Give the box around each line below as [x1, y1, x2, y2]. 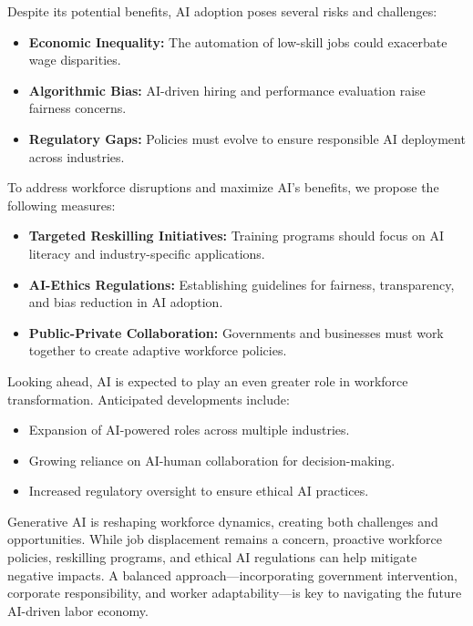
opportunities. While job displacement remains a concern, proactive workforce [7, 529, 442, 549]
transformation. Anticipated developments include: [7, 389, 290, 408]
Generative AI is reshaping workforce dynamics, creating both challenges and [7, 511, 438, 530]
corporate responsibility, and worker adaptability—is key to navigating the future [7, 583, 462, 602]
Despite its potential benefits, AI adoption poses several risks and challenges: [7, 2, 437, 20]
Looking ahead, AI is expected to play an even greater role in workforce [7, 371, 408, 390]
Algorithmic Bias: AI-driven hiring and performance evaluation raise [28, 80, 426, 99]
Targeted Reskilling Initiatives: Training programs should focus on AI [28, 226, 445, 245]
